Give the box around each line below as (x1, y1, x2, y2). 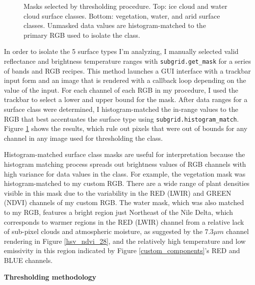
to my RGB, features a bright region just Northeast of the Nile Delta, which (4, 207, 233, 217)
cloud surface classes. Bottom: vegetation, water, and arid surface (24, 10, 220, 21)
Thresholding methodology (4, 271, 97, 282)
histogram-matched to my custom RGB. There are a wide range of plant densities (4, 178, 250, 188)
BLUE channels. (4, 255, 53, 265)
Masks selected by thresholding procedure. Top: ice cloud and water (24, 1, 228, 11)
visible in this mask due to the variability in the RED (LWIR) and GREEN (4, 187, 231, 198)
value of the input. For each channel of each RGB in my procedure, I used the (4, 84, 238, 95)
